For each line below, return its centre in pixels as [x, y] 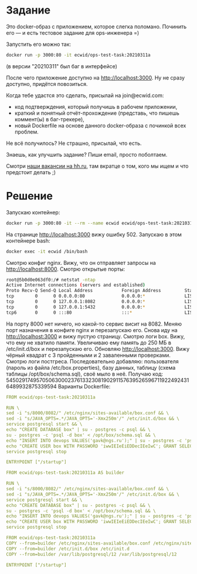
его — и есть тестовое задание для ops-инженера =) [73, 32]
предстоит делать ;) [31, 172]
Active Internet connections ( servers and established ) [76, 285]
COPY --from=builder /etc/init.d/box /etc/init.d [68, 549]
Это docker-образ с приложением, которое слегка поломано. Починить [96, 26]
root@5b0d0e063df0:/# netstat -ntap [51, 280]
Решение [29, 196]
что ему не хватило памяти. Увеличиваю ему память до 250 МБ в [89, 343]
